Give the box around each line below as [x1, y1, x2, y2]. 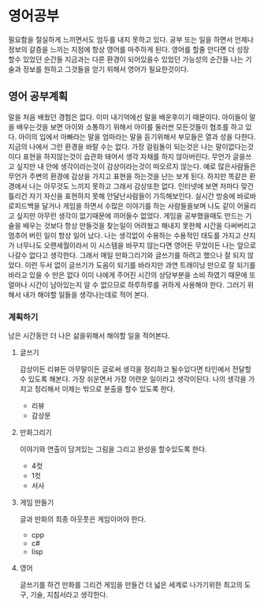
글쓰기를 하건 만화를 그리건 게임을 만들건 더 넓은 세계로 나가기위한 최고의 [19, 580, 243, 590]
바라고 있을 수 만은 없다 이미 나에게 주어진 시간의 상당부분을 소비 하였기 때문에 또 [8, 270, 256, 279]
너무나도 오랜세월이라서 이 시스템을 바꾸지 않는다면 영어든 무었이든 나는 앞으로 [16, 240, 257, 249]
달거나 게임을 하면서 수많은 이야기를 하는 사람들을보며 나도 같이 [42, 200, 236, 210]
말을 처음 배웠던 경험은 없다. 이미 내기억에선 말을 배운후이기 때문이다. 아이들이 [8, 112, 248, 122]
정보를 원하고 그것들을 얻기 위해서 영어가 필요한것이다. [22, 64, 189, 73]
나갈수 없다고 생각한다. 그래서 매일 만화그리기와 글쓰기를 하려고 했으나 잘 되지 [8, 250, 246, 260]
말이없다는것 [215, 141, 255, 151]
